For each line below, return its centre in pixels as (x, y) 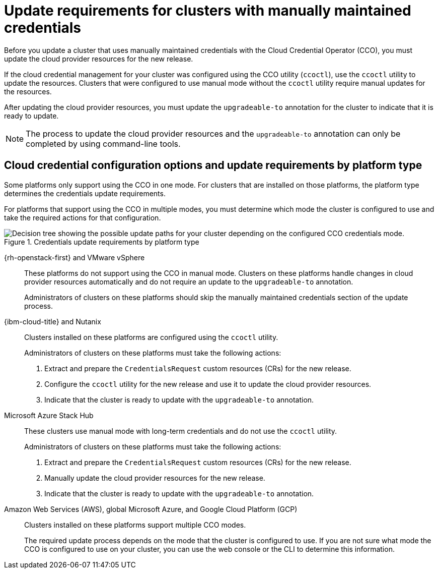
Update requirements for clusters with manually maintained (208, 11)
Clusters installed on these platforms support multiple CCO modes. (135, 525)
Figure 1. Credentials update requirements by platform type (102, 242)
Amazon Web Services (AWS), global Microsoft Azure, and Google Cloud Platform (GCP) (151, 509)
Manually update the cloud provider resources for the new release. (155, 478)
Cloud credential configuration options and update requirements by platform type (213, 165)
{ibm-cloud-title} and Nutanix (53, 321)
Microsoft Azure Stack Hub (49, 415)
